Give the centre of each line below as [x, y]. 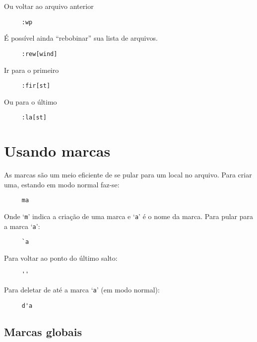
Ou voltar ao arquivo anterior [49, 6]
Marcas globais [43, 331]
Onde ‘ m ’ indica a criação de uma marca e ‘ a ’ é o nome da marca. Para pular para [129, 216]
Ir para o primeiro [32, 70]
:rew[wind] [39, 54]
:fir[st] [36, 86]
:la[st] [34, 118]
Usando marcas [57, 151]
